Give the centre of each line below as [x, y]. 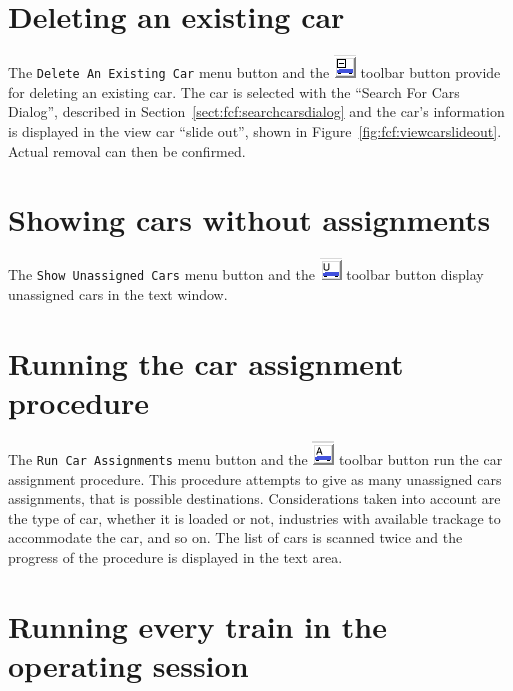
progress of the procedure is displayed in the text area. [175, 556]
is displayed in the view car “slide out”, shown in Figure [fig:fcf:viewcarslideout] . [255, 130]
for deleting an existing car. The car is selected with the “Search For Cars [234, 91]
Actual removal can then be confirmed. [127, 150]
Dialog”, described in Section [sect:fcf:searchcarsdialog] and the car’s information [256, 111]
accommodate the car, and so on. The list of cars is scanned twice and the [235, 537]
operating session [128, 664]
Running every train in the [197, 625]
